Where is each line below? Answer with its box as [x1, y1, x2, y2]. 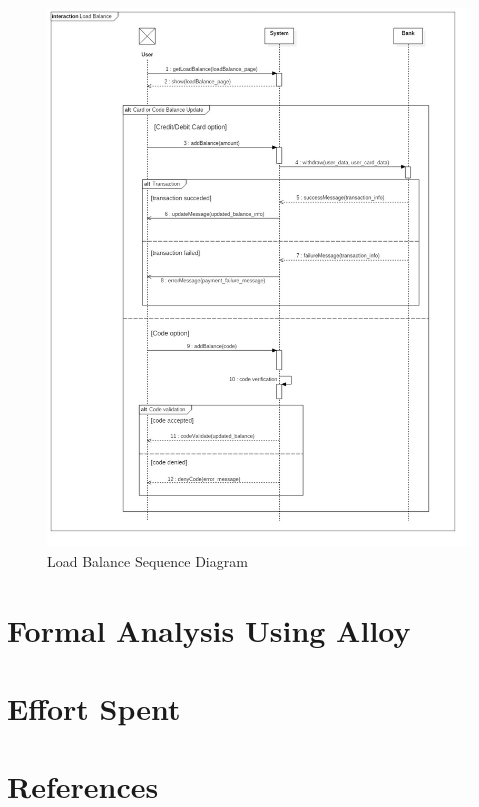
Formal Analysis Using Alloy [7, 609, 411, 650]
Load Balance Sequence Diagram [47, 550, 248, 571]
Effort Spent [7, 688, 181, 729]
